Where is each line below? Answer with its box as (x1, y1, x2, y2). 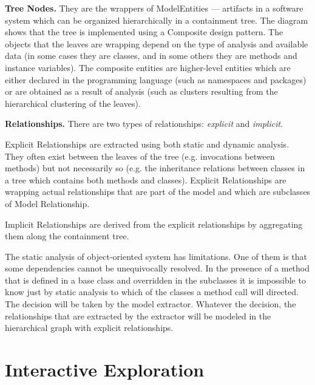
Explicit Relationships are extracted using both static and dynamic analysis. (5, 137, 290, 150)
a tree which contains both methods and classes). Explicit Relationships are (5, 173, 286, 186)
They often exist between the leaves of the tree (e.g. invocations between (5, 149, 275, 162)
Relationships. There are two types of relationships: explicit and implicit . (5, 117, 283, 130)
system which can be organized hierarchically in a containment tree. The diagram (5, 13, 308, 26)
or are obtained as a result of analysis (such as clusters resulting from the (5, 85, 278, 98)
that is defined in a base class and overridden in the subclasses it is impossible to (5, 273, 306, 286)
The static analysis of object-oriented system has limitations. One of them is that (5, 250, 308, 262)
